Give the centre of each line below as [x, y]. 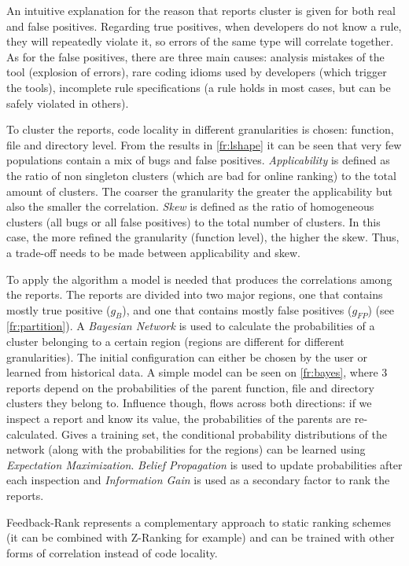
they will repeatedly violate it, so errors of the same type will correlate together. [200, 41]
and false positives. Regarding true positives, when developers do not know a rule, [204, 26]
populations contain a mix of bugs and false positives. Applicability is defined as [198, 160]
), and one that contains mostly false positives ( [237, 309]
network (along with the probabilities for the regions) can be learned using [186, 449]
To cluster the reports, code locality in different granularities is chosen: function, [200, 129]
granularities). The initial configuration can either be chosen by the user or [187, 357]
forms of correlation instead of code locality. [112, 552]
